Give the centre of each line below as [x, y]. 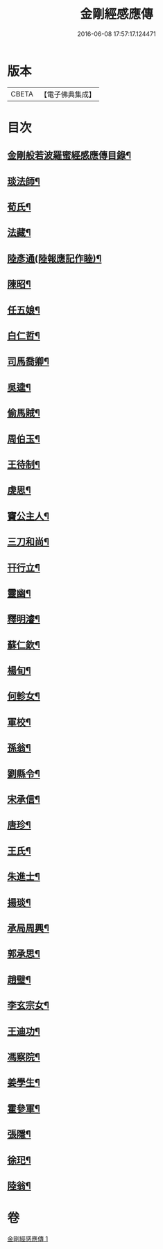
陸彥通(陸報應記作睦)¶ [54, 258]
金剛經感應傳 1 [28, 1239]
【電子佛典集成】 [68, 94]
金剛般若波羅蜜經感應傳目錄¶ [69, 156]
